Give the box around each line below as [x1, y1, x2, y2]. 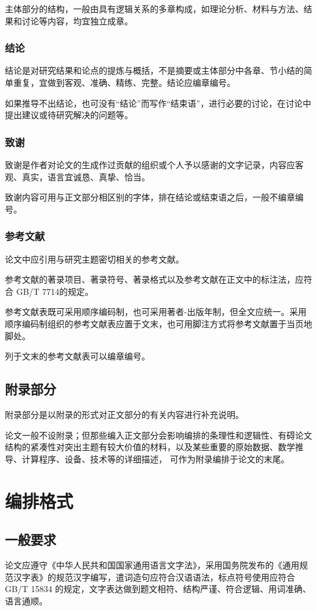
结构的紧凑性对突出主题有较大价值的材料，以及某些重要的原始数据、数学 [5, 440, 295, 453]
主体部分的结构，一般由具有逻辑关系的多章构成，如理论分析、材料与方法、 [5, 2, 304, 15]
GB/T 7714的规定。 [16, 284, 94, 297]
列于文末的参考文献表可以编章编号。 [5, 350, 150, 362]
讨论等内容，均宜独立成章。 [21, 14, 133, 27]
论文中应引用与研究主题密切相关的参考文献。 [5, 252, 184, 265]
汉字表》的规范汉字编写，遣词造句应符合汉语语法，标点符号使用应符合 [13, 570, 295, 583]
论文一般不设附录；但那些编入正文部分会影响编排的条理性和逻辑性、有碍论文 [5, 428, 312, 441]
